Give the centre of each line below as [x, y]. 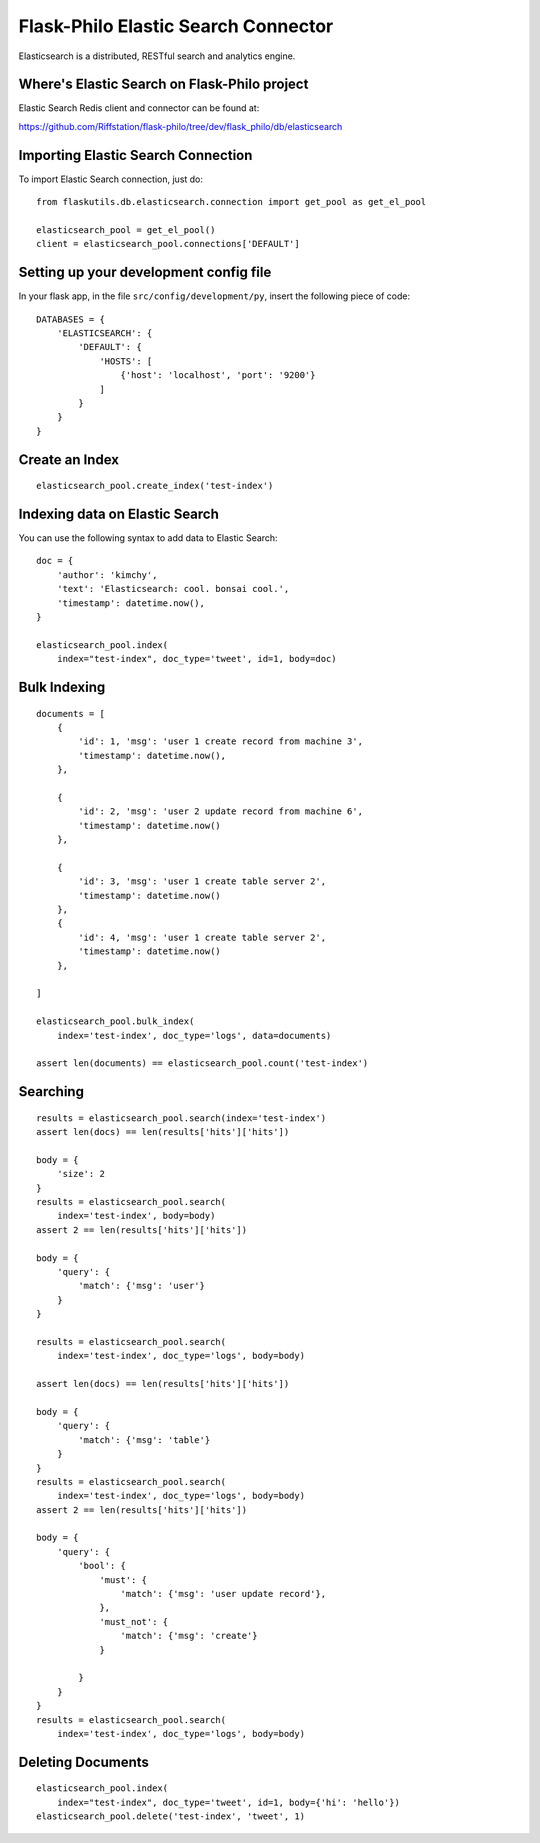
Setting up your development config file [145, 272]
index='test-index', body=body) [136, 1216]
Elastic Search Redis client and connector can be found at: [139, 108]
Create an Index [69, 459]
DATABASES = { [70, 319]
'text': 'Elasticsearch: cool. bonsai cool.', [173, 589]
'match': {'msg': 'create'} [189, 1636]
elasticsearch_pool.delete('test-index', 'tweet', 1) [170, 1816]
